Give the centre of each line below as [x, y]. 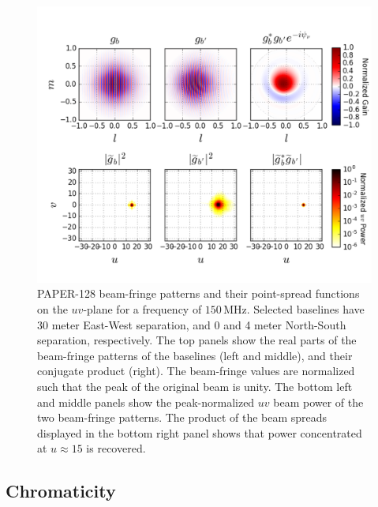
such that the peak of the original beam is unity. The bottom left [195, 387]
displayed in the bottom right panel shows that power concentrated [200, 432]
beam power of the [318, 402]
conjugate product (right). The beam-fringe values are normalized [196, 371]
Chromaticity [61, 491]
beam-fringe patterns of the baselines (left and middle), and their [195, 355]
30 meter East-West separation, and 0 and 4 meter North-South [192, 324]
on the [52, 309]
